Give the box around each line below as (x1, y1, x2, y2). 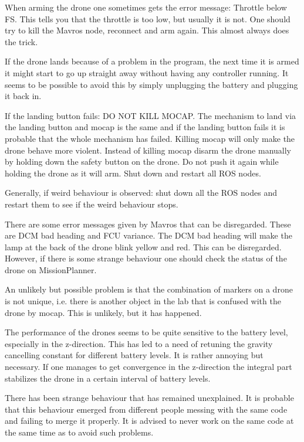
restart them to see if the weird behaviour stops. (5, 198, 178, 210)
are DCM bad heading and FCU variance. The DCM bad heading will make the (5, 229, 292, 242)
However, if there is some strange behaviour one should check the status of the (5, 252, 287, 264)
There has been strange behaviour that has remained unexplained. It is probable (5, 392, 294, 404)
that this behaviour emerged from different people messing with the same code (5, 403, 288, 415)
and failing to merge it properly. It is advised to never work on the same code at (5, 414, 294, 427)
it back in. (5, 90, 42, 102)
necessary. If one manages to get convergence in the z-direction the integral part (5, 361, 292, 373)
